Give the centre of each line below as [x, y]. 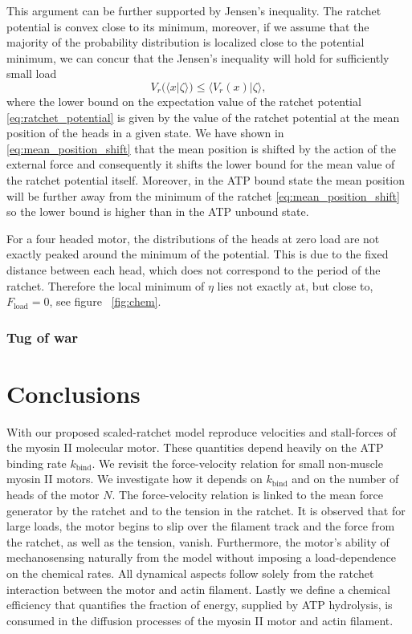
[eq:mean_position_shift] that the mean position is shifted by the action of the [201, 148]
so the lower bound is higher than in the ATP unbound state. [158, 211]
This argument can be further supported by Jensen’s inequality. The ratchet [194, 10]
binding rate [37, 463]
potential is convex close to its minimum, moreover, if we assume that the [188, 26]
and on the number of [345, 479]
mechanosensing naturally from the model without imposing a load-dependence [201, 557]
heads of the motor [53, 495]
